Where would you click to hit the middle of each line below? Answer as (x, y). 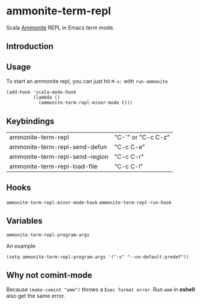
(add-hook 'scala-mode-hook (41, 92)
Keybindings (31, 121)
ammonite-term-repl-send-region (59, 156)
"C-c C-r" (129, 156)
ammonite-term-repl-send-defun (58, 147)
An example (21, 246)
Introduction (30, 46)
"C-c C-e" (130, 147)
